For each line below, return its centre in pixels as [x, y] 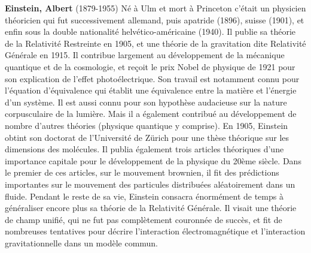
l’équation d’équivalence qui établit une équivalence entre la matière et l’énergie [151, 90]
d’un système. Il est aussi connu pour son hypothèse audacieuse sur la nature [146, 102]
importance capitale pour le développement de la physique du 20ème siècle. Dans [153, 160]
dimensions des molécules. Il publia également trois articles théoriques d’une [144, 149]
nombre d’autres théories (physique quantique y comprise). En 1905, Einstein [147, 125]
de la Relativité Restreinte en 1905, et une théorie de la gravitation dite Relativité [155, 43]
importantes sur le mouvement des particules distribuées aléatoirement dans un [150, 184]
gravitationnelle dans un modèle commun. [82, 243]
